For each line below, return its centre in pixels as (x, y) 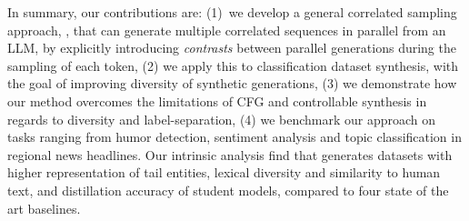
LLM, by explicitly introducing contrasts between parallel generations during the (232, 48)
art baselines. (44, 208)
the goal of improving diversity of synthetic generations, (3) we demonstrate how (232, 83)
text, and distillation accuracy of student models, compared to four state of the (228, 190)
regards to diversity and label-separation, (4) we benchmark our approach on (222, 119)
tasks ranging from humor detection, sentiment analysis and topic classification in (234, 137)
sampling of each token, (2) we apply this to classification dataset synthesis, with (233, 65)
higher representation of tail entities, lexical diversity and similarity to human (224, 172)
